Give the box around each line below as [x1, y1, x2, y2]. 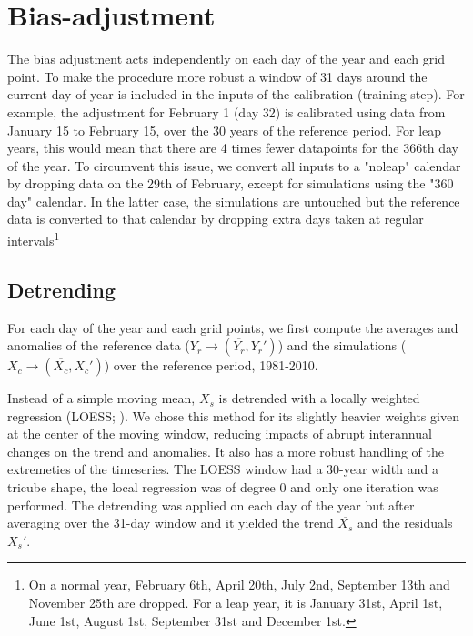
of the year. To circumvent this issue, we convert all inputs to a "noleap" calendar [7, 156, 461, 175]
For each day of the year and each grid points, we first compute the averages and [7, 318, 458, 337]
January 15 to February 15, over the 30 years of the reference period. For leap [7, 120, 442, 139]
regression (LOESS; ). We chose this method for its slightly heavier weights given [7, 406, 459, 425]
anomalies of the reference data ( [7, 336, 190, 355]
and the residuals [357, 513, 453, 532]
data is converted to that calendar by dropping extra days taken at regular [7, 209, 424, 228]
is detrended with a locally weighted [218, 389, 420, 408]
